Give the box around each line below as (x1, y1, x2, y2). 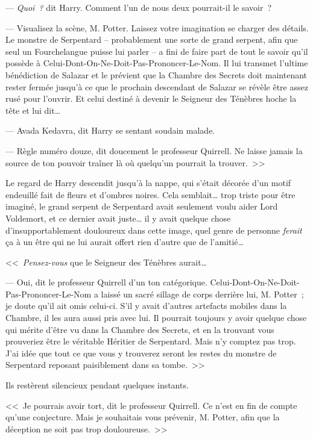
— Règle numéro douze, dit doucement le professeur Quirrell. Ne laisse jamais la (5, 144, 303, 157)
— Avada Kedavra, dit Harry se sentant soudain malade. (5, 124, 215, 137)
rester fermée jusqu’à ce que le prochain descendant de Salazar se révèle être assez (5, 80, 308, 93)
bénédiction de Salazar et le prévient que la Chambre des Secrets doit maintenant (5, 68, 308, 81)
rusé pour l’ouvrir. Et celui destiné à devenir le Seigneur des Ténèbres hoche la (5, 92, 297, 105)
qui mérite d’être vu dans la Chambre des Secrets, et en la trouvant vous (5, 323, 274, 335)
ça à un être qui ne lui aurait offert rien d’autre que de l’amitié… (5, 235, 244, 248)
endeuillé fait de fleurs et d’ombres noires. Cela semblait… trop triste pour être (5, 188, 296, 201)
